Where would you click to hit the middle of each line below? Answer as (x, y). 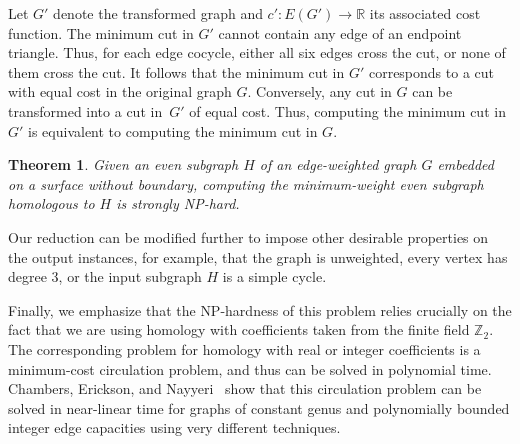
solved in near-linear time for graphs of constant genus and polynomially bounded (259, 407)
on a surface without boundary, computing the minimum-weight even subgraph (246, 183)
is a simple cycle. (274, 276)
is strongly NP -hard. (178, 203)
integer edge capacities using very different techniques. (174, 427)
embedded (465, 164)
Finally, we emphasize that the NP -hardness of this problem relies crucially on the (260, 309)
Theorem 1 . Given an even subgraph (123, 164)
